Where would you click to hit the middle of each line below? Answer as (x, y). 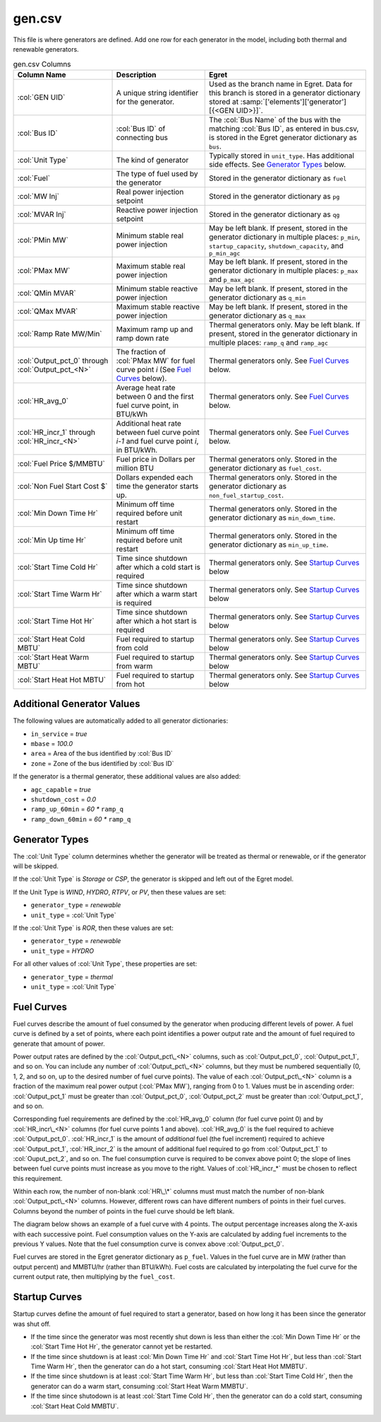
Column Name (42, 74)
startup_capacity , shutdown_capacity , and (276, 245)
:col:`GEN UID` (41, 97)
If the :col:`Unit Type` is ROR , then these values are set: (93, 928)
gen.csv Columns (42, 64)
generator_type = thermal (72, 977)
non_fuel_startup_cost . (247, 495)
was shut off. (32, 1324)
